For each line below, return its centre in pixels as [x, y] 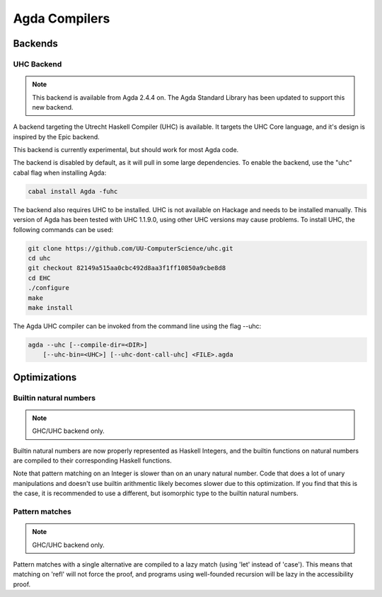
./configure [49, 288]
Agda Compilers [62, 18]
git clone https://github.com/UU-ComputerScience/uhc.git [131, 248]
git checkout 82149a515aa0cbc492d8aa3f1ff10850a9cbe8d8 [127, 268]
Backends [35, 44]
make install [51, 307]
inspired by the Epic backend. [57, 137]
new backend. [53, 107]
